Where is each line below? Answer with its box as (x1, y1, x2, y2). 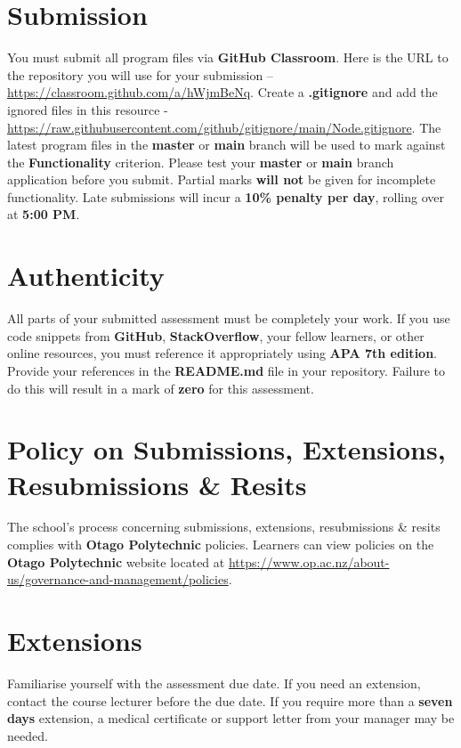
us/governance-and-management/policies (7, 570, 229, 589)
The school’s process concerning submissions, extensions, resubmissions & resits (7, 517, 441, 536)
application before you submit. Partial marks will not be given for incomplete (7, 170, 436, 189)
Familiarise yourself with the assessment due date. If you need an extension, (7, 673, 421, 692)
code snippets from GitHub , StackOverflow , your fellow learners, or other (7, 326, 425, 345)
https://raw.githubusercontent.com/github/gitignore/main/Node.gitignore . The (7, 118, 441, 136)
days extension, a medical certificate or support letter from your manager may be (7, 709, 455, 728)
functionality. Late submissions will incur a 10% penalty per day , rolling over (7, 187, 444, 206)
